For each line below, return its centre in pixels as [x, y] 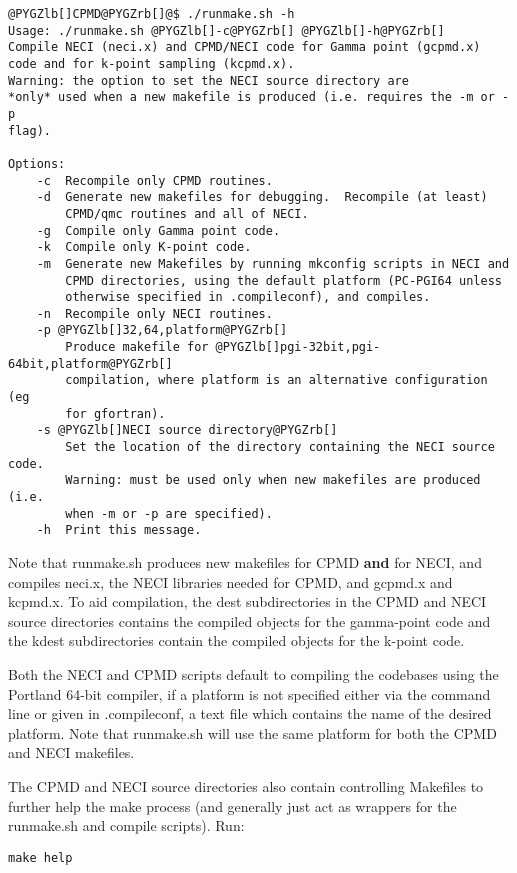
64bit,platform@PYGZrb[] [90, 363]
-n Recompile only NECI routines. [154, 313]
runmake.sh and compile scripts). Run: [126, 825]
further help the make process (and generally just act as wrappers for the [232, 805]
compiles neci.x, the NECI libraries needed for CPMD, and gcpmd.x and [230, 581]
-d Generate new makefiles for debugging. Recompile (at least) [262, 197]
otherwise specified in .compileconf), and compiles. [248, 297]
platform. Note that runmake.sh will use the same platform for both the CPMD [252, 732]
